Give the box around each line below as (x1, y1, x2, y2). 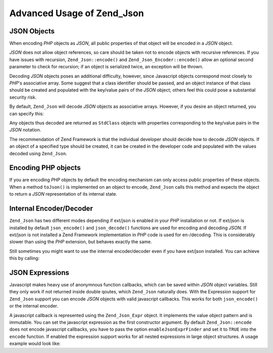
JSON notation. (9, 127, 41, 133)
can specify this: (9, 110, 44, 116)
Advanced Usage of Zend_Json (9, 8, 144, 19)
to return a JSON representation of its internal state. (9, 191, 117, 197)
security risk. (9, 94, 37, 100)
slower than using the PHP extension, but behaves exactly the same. (9, 239, 152, 245)
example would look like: (9, 340, 61, 346)
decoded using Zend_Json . (9, 150, 68, 156)
